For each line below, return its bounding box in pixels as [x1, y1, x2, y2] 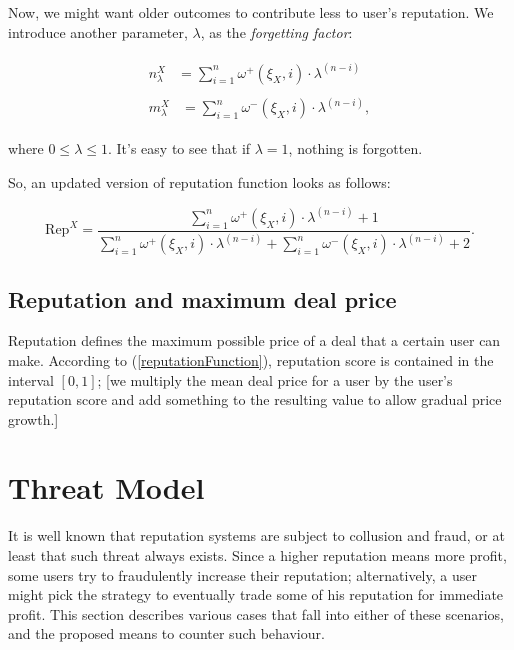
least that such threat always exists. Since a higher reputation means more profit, [8, 545, 507, 566]
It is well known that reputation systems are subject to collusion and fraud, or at [8, 525, 505, 546]
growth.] [8, 408, 59, 429]
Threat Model [8, 467, 205, 508]
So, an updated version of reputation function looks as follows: [8, 171, 391, 192]
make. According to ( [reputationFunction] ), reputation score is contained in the [8, 349, 494, 370]
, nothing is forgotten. [288, 138, 423, 159]
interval [8, 369, 54, 390]
